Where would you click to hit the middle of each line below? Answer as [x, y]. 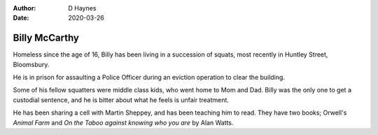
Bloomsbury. [31, 64]
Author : [24, 8]
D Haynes [82, 8]
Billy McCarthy [46, 38]
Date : [21, 18]
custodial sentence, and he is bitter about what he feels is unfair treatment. [121, 100]
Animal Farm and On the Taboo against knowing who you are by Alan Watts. [123, 122]
